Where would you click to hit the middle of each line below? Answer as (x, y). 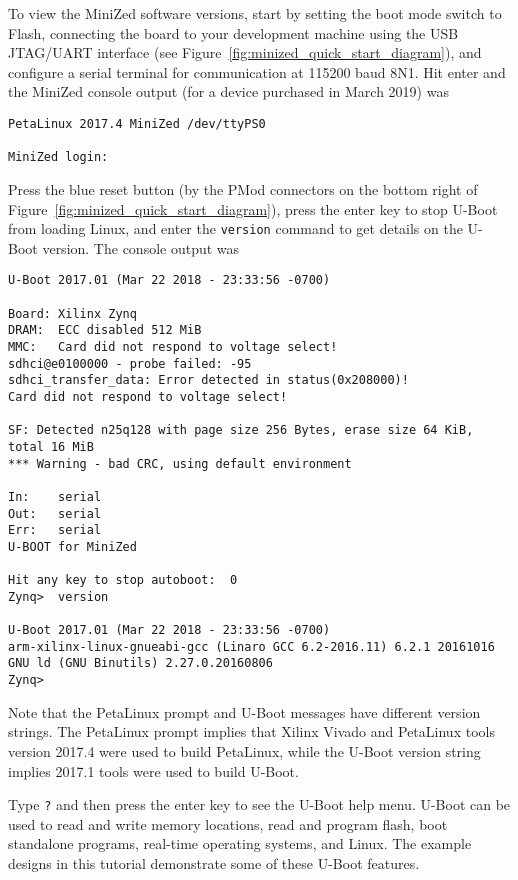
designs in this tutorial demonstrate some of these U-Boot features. (214, 863)
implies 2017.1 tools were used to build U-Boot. (153, 770)
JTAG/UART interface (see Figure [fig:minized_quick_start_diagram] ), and (245, 52)
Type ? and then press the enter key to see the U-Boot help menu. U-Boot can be (259, 804)
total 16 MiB (51, 446)
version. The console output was (141, 247)
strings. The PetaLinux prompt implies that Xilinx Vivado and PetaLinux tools (251, 731)
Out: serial (55, 513)
